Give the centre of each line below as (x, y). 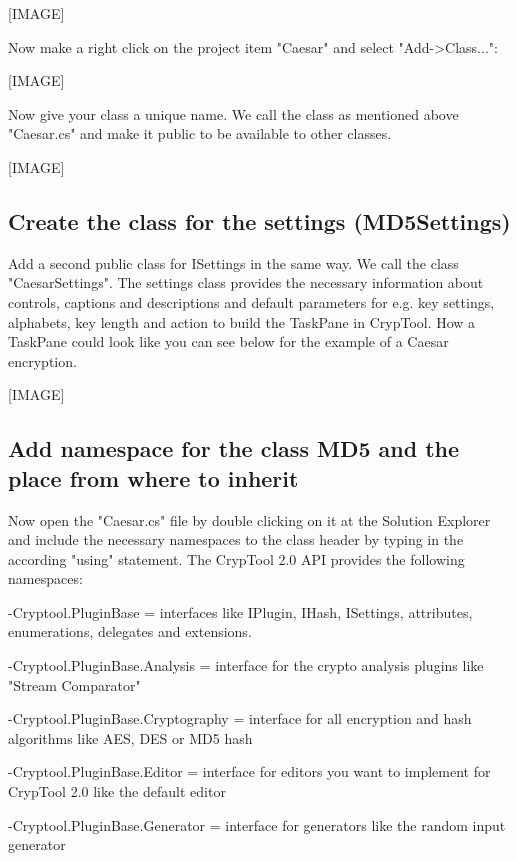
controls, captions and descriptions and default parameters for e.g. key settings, (251, 301)
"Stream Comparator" (74, 684)
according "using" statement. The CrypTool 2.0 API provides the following (236, 558)
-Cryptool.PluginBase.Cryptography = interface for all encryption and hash (240, 718)
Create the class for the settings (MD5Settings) (259, 220)
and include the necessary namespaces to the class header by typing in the (236, 539)
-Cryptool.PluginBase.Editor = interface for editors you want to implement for (249, 771)
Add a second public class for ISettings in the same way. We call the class (233, 262)
